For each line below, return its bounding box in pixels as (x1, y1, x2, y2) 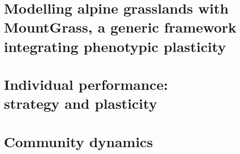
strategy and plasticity (4, 93, 157, 113)
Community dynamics (4, 131, 153, 151)
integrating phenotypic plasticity (4, 36, 226, 56)
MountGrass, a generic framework (4, 17, 237, 37)
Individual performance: (4, 74, 168, 94)
